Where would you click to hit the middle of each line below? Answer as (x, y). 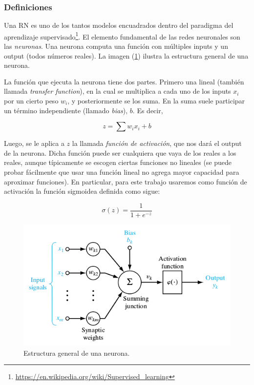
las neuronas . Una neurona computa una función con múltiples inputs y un (116, 46)
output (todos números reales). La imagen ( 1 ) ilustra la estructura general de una (126, 55)
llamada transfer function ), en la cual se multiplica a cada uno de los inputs (117, 91)
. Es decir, (148, 110)
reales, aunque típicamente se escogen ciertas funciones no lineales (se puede (118, 162)
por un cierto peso (31, 101)
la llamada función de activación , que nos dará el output (157, 143)
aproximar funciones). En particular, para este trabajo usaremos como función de (126, 181)
